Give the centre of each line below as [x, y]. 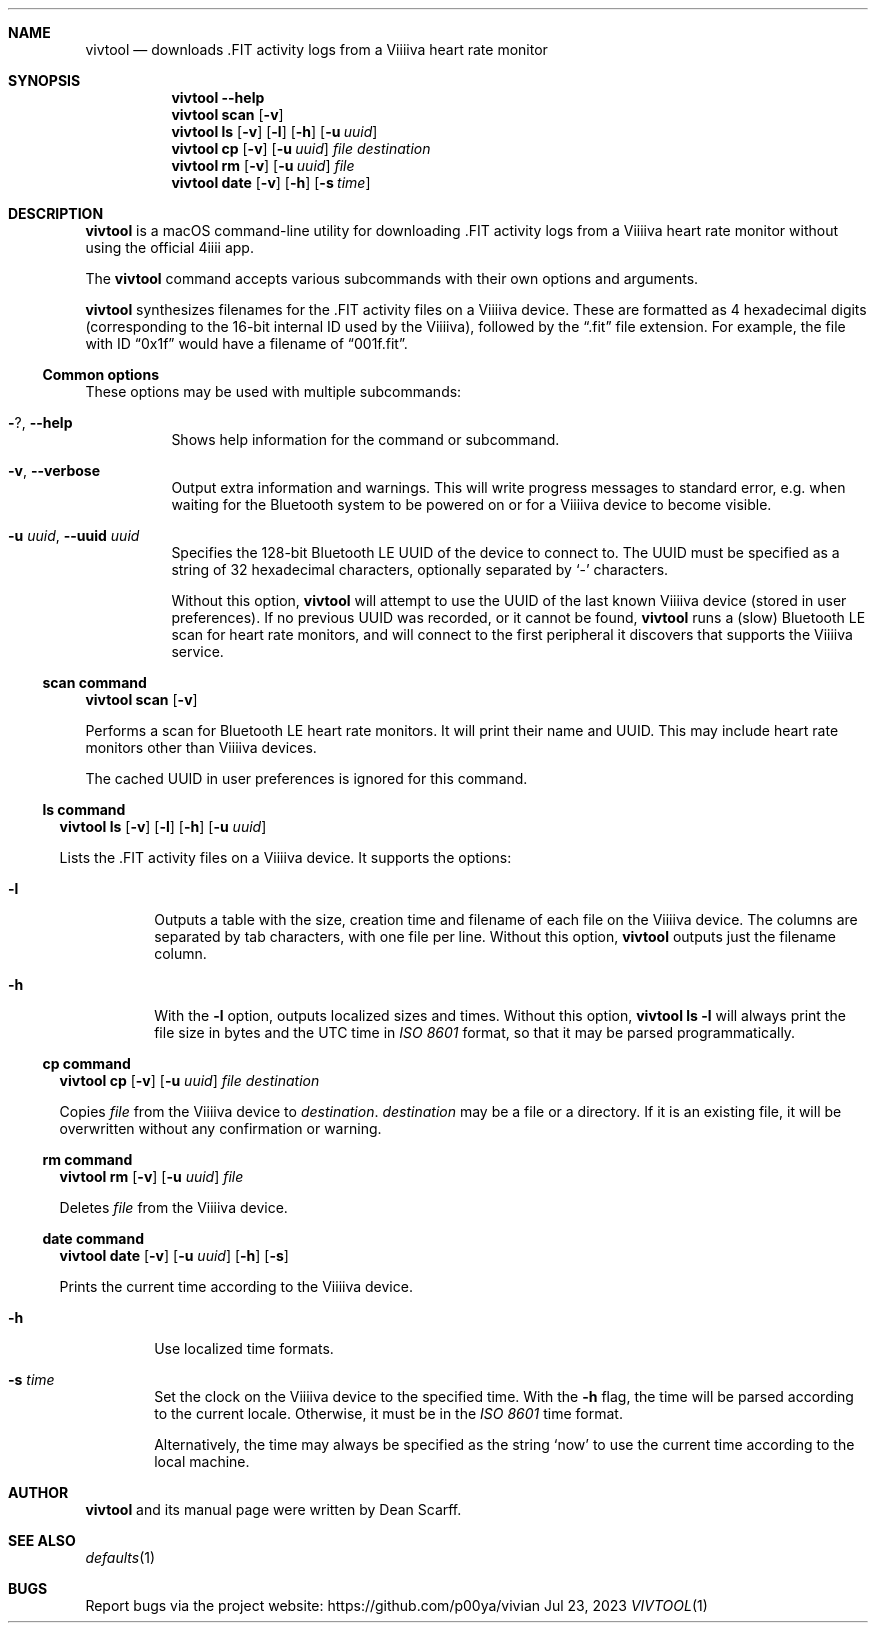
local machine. [202, 1461]
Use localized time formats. [244, 1348]
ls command [84, 809]
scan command [94, 682]
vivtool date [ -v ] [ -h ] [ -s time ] [271, 182]
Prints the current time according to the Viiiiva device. [236, 1286]
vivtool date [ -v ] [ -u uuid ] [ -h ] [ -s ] [174, 1255]
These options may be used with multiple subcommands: [273, 391]
